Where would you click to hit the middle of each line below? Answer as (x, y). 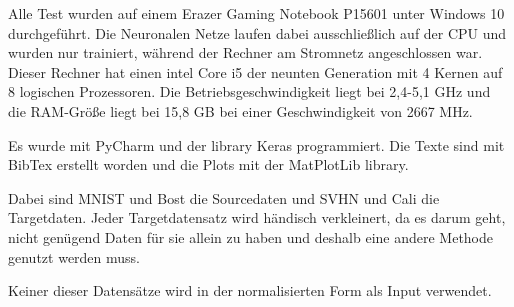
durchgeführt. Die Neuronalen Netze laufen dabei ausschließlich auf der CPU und (257, 32)
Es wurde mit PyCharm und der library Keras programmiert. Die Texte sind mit (256, 144)
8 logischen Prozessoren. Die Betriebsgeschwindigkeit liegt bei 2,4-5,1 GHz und (249, 91)
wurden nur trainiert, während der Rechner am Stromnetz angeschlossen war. (245, 52)
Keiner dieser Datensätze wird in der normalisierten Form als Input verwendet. (250, 290)
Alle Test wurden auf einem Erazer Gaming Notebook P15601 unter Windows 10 (256, 13)
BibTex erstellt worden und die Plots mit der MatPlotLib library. (208, 164)
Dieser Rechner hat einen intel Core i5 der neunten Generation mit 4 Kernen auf (255, 71)
